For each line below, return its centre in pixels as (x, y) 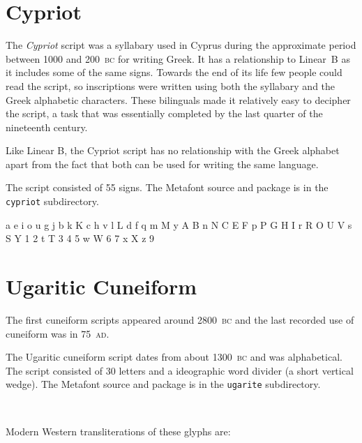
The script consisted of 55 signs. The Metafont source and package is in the (167, 187)
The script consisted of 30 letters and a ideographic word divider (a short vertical (180, 370)
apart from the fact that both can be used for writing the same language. (162, 164)
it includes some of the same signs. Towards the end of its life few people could (174, 72)
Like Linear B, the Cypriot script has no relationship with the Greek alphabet (173, 150)
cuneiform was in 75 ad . (58, 333)
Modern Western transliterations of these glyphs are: (118, 431)
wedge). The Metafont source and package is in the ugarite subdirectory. (163, 384)
